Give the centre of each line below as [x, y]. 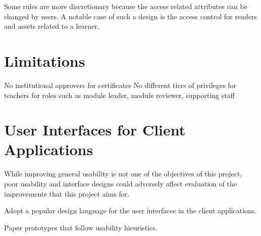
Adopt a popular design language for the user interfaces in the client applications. [130, 210]
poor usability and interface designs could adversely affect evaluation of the [120, 183]
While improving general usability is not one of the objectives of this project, [123, 174]
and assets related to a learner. [52, 26]
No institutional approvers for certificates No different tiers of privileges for [120, 85]
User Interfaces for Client [95, 130]
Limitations [45, 60]
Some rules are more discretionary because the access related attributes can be [126, 6]
